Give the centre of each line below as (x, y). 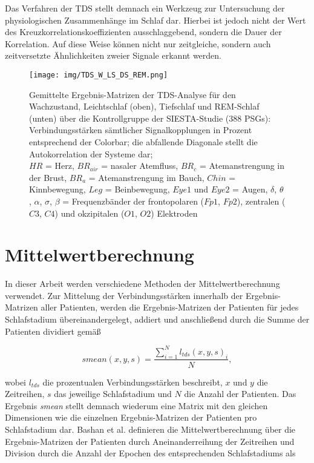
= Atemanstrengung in (242, 166)
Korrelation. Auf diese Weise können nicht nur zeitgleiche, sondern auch (138, 43)
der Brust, (48, 177)
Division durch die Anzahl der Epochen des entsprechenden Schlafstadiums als (150, 453)
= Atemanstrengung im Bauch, (146, 177)
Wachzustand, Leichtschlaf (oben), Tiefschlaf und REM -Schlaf (144, 106)
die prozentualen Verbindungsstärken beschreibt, (132, 382)
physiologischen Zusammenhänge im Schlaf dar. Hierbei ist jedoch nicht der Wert (155, 20)
